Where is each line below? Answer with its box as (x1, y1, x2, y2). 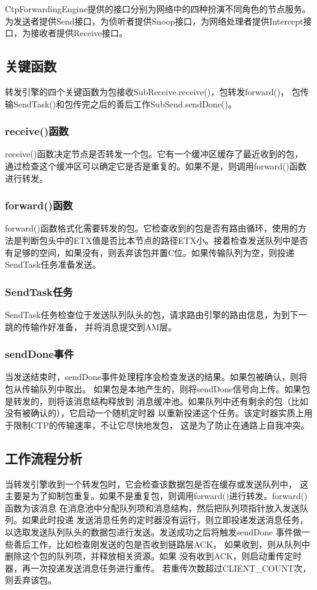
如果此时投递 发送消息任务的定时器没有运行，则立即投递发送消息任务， (21, 513, 308, 526)
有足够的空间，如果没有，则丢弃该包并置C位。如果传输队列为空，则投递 (5, 246, 295, 258)
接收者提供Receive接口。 (30, 26, 128, 39)
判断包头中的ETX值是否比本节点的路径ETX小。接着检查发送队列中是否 (21, 233, 308, 246)
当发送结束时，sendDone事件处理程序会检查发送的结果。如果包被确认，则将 (5, 370, 307, 383)
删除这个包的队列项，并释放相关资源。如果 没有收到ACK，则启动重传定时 (5, 549, 302, 562)
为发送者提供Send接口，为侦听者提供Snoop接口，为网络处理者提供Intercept (5, 14, 304, 27)
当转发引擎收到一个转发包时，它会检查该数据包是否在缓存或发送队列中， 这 (5, 477, 308, 490)
